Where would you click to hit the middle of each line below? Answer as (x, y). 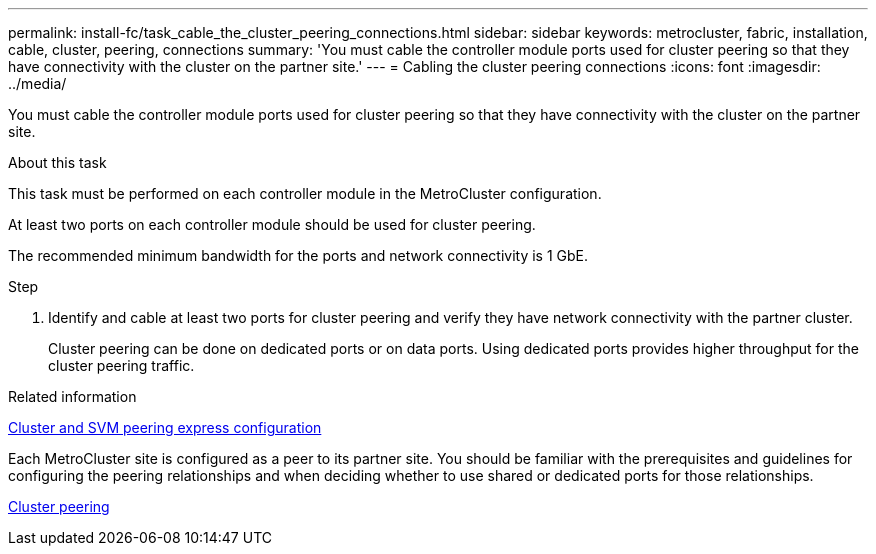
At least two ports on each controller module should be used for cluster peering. (272, 224)
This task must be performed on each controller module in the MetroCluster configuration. (305, 193)
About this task (57, 162)
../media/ (37, 83)
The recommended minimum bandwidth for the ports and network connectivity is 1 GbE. (298, 255)
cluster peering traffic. (121, 365)
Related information (72, 396)
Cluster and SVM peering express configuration (165, 427)
